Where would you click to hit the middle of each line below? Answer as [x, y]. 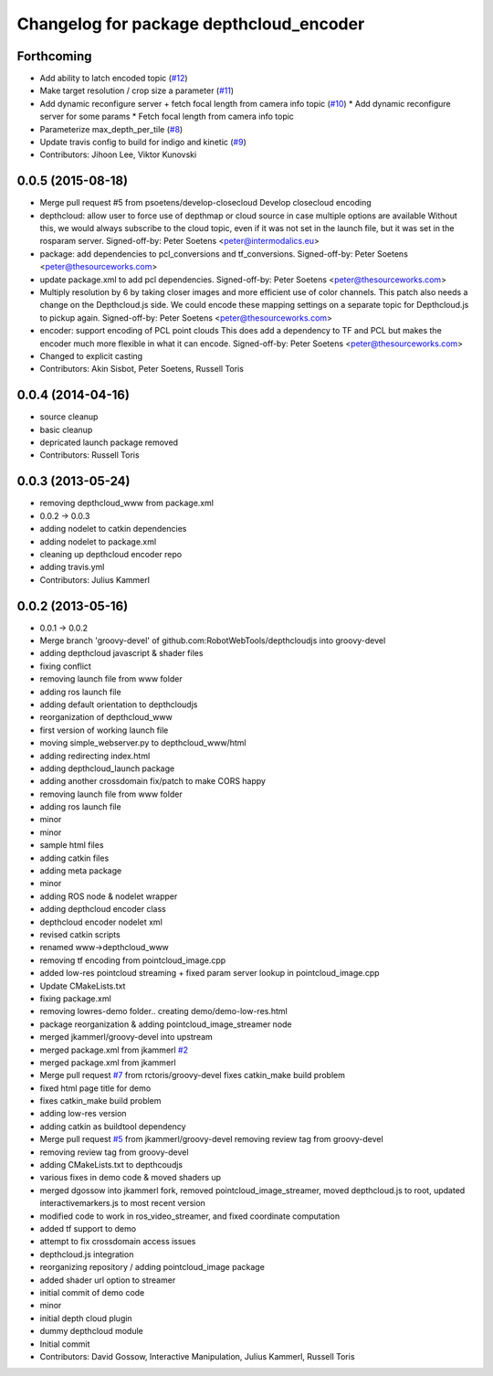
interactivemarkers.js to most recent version [122, 1203]
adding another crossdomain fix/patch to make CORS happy [153, 781]
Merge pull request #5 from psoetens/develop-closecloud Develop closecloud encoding [205, 203]
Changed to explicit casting [91, 356]
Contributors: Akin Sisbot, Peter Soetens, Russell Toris [142, 369]
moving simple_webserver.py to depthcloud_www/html [143, 743]
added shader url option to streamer [108, 1280]
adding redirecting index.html [95, 756]
